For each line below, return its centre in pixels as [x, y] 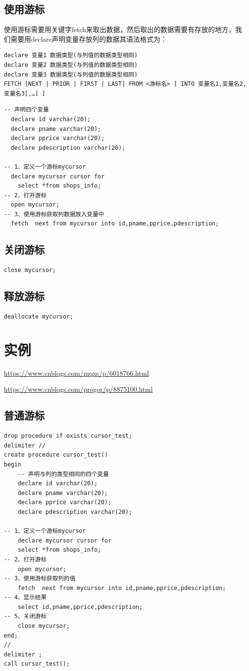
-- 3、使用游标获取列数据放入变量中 [54, 214]
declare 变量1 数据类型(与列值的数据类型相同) [71, 56]
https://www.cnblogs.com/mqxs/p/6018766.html [77, 373]
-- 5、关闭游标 [25, 616]
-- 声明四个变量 [26, 110]
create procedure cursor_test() [56, 455]
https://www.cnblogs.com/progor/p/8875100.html [78, 389]
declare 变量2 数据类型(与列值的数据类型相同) [71, 65]
